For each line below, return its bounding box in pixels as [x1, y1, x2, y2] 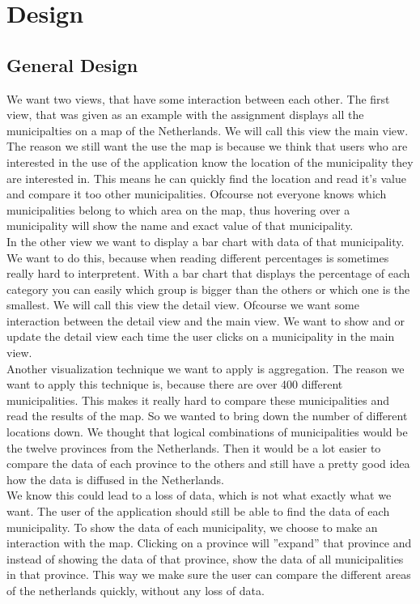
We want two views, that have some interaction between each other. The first [6, 90, 390, 107]
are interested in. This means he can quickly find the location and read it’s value [6, 169, 406, 186]
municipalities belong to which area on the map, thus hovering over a [6, 201, 350, 218]
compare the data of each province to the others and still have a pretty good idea [6, 455, 410, 472]
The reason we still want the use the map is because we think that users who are [6, 138, 408, 155]
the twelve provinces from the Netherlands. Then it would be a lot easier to [6, 439, 381, 456]
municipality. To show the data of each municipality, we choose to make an [6, 518, 378, 535]
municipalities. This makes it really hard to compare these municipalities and [6, 391, 389, 408]
